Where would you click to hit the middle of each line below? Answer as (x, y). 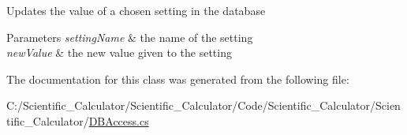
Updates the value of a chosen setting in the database (136, 10)
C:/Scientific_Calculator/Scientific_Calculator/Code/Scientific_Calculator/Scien (203, 105)
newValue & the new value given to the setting (119, 52)
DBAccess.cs (119, 120)
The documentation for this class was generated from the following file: (178, 79)
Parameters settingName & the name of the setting (130, 37)
